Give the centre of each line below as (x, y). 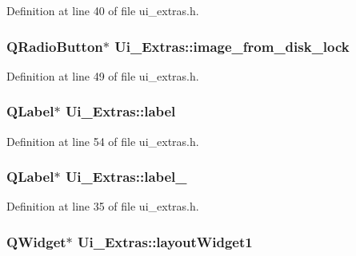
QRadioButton (55, 46)
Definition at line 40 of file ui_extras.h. (103, 10)
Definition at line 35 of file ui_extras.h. (103, 206)
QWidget (36, 241)
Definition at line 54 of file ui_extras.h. (103, 141)
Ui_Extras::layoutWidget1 (165, 241)
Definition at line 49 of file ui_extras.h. (103, 75)
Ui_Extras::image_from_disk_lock (232, 46)
